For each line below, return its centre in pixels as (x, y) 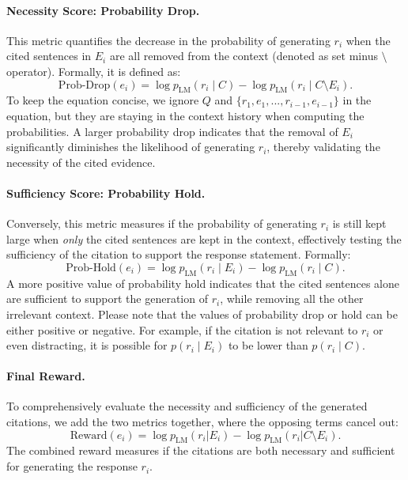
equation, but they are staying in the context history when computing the (185, 115)
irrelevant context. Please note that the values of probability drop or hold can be (202, 314)
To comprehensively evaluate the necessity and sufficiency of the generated (187, 406)
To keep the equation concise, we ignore (103, 100)
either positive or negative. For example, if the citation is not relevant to (182, 329)
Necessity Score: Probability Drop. (103, 10)
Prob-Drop (84, 85)
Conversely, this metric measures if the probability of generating (162, 223)
